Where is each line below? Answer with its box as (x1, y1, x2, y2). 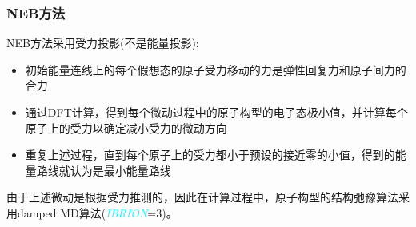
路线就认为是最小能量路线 (36, 161, 171, 178)
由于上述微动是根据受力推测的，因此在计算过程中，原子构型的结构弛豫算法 (6, 189, 398, 205)
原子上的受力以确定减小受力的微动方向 (25, 119, 227, 136)
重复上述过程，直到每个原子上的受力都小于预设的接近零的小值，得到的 (25, 146, 395, 163)
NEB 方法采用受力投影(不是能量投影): (6, 34, 199, 51)
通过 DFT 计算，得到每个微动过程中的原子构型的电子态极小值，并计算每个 (25, 104, 408, 120)
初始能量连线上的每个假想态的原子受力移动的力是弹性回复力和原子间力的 (25, 61, 406, 78)
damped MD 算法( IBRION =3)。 (18, 204, 178, 221)
